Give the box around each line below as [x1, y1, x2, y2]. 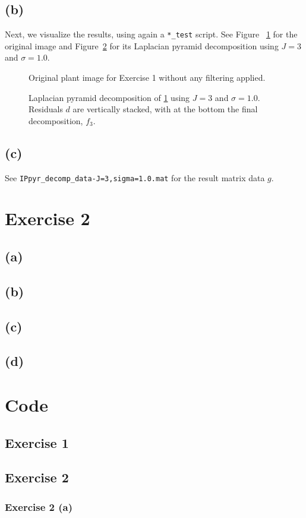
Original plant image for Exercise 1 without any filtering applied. [29, 71, 266, 84]
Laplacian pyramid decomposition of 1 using [29, 91, 190, 103]
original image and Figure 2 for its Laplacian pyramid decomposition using [5, 39, 279, 52]
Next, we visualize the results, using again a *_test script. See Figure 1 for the [5, 28, 298, 40]
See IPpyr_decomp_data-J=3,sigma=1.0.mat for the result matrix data [5, 171, 265, 184]
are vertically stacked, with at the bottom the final [72, 103, 258, 115]
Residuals [29, 103, 63, 115]
